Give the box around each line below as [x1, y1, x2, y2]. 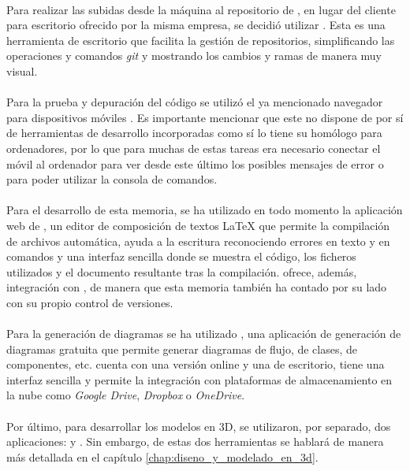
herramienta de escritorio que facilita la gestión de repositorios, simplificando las [6, 32, 395, 48]
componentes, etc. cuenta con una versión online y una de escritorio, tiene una [6, 356, 385, 373]
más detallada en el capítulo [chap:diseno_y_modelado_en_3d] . [6, 448, 319, 465]
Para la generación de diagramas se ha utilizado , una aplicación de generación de [6, 325, 401, 342]
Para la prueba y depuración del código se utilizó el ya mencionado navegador [6, 94, 383, 110]
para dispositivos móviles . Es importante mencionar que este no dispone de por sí [6, 109, 404, 125]
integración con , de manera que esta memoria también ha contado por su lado [6, 279, 387, 295]
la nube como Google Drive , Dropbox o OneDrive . [6, 387, 245, 403]
